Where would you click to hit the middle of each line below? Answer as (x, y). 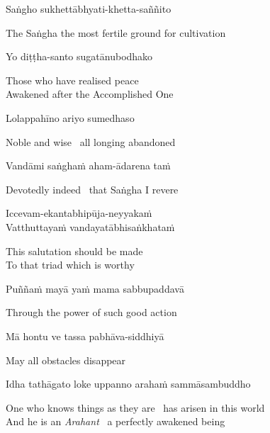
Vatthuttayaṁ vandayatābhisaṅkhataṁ (90, 226)
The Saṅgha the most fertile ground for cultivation (116, 32)
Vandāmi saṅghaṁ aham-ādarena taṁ (88, 165)
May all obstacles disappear (66, 360)
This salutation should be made (74, 251)
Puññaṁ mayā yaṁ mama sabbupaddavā (95, 288)
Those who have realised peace (72, 80)
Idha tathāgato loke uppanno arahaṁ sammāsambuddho (128, 384)
